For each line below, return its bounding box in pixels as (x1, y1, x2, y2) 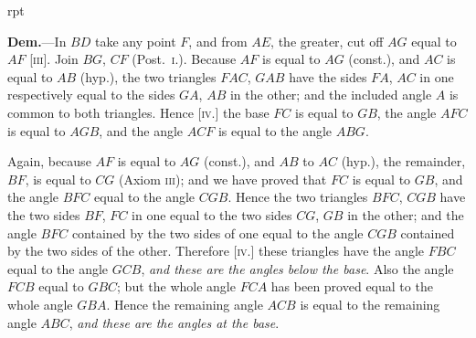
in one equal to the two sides (132, 205, 292, 224)
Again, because (7, 152, 91, 171)
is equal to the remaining (300, 294, 440, 313)
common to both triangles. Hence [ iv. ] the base (7, 102, 270, 121)
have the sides (289, 67, 367, 86)
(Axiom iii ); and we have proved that (119, 169, 327, 188)
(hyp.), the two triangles (79, 67, 217, 86)
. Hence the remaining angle (106, 294, 263, 313)
